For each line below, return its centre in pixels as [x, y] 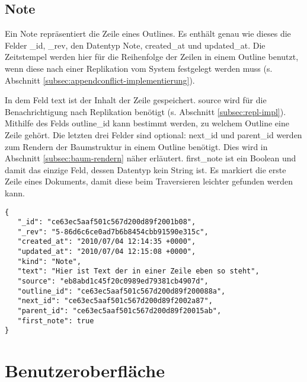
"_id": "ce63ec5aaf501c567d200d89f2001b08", [107, 222]
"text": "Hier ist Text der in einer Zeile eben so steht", [138, 271]
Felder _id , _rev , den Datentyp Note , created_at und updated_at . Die [135, 45]
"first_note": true [56, 321]
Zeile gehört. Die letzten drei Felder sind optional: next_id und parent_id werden [153, 134]
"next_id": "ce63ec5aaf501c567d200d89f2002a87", [115, 301]
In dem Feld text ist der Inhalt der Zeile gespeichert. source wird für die [136, 100]
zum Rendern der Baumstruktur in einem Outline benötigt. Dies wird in [136, 146]
